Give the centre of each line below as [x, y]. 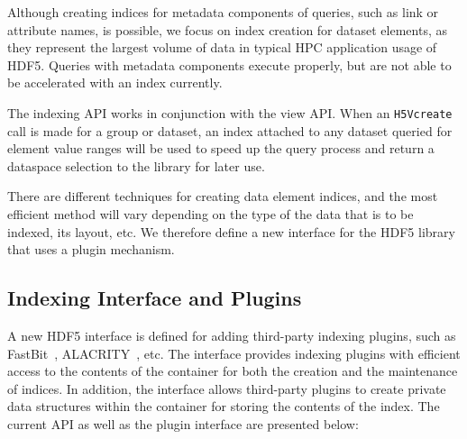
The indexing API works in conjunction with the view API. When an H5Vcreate [230, 112]
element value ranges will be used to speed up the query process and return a [221, 148]
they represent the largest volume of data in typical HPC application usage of [222, 47]
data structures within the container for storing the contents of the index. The [224, 406]
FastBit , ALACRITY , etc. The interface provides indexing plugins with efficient [234, 353]
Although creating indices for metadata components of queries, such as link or [223, 12]
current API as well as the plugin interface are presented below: [183, 423]
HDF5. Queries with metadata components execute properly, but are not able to [229, 64]
